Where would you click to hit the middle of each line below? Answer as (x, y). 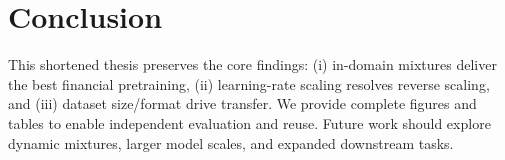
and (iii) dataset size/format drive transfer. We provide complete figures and (242, 103)
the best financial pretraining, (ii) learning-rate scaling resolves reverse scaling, (249, 83)
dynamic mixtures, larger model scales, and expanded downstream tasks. (231, 142)
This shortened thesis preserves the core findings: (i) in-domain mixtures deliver (252, 64)
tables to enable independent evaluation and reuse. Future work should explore (249, 122)
